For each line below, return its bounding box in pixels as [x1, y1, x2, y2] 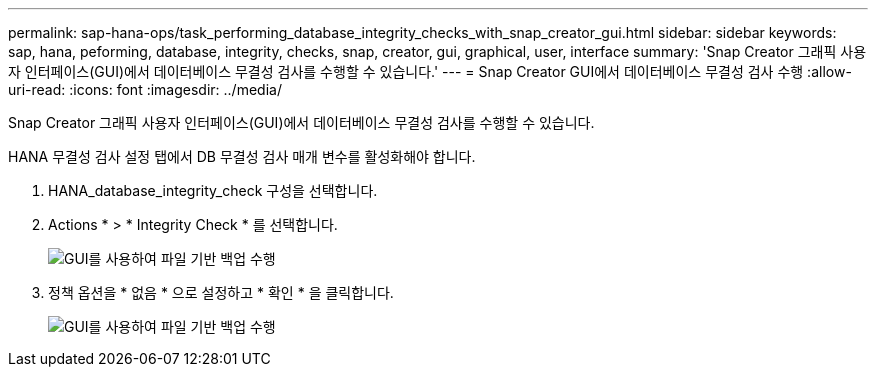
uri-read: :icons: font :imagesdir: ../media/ [8, 81, 282, 98]
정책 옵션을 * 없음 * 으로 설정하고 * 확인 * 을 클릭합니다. [48, 284, 394, 301]
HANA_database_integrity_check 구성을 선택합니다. [48, 182, 378, 199]
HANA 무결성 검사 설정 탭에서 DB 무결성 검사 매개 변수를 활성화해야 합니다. [8, 148, 476, 165]
